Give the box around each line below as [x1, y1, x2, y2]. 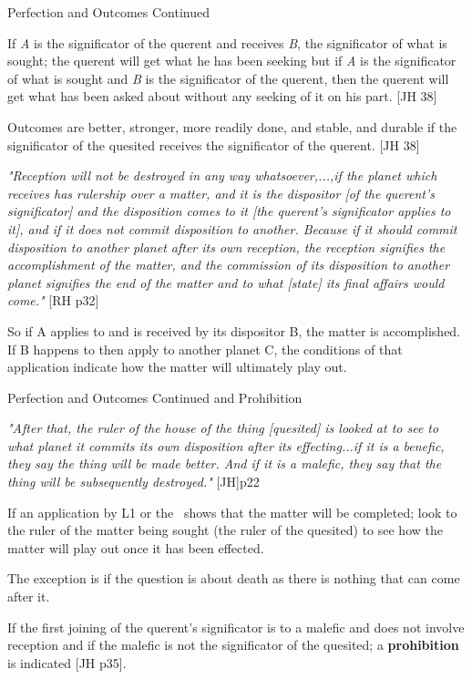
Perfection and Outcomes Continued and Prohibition [7, 387, 303, 406]
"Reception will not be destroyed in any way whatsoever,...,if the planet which [7, 166, 437, 185]
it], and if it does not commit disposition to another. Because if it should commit [7, 219, 457, 238]
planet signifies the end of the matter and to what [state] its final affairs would [7, 273, 445, 292]
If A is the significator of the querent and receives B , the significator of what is [7, 33, 447, 52]
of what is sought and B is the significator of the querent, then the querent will [7, 68, 449, 87]
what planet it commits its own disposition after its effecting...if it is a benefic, [7, 436, 445, 455]
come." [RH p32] [7, 291, 99, 310]
